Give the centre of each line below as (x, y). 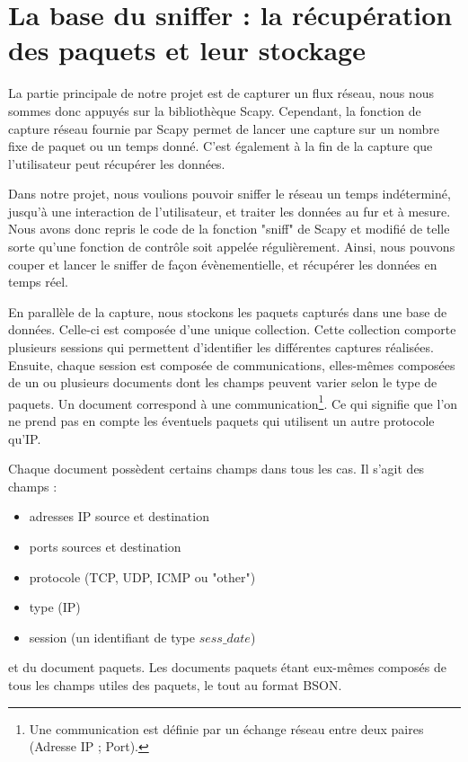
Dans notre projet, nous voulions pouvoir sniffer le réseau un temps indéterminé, (230, 194)
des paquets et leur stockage (187, 50)
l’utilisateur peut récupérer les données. (117, 163)
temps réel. (38, 282)
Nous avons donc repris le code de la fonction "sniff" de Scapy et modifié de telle (229, 229)
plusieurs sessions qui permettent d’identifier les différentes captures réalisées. (221, 347)
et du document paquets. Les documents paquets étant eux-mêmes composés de (227, 667)
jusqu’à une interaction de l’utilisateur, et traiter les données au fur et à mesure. (230, 211)
